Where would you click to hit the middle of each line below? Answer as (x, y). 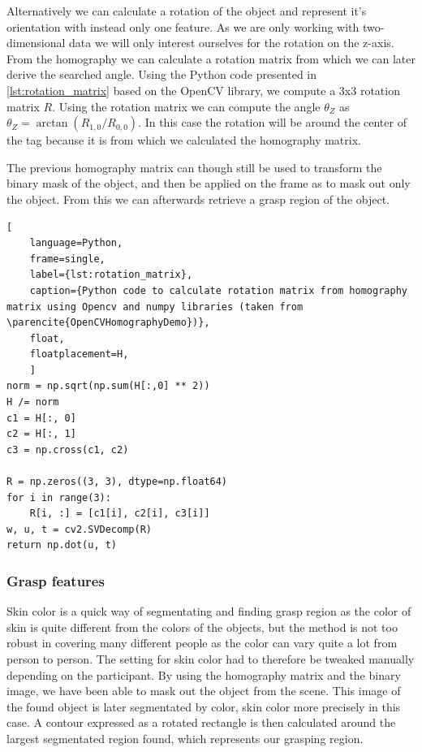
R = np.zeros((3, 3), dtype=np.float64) (117, 482)
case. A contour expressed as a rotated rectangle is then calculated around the (201, 722)
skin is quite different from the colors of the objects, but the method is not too (202, 627)
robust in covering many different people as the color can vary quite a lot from (202, 643)
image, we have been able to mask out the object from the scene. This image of (204, 691)
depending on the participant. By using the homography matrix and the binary (204, 674)
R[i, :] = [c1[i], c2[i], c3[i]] (120, 514)
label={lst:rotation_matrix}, (111, 275)
